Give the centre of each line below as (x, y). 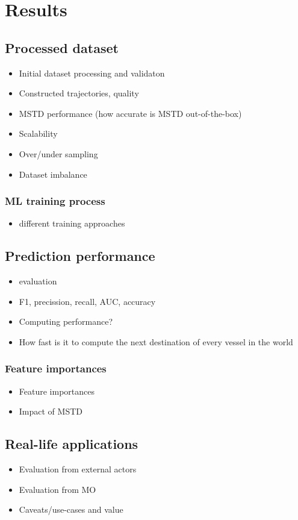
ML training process (55, 201)
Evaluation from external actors (78, 469)
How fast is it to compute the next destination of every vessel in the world (156, 341)
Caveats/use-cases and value (71, 509)
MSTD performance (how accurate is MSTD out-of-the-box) (130, 113)
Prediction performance (80, 256)
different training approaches (72, 223)
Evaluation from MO (57, 489)
